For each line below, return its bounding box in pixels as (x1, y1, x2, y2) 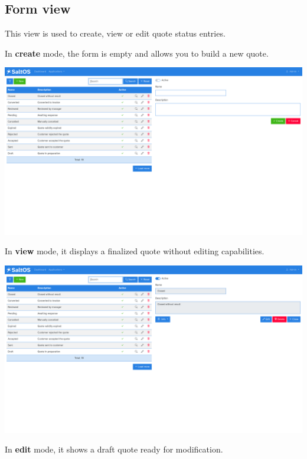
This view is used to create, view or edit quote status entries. (5, 27, 226, 40)
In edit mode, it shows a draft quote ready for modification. (5, 443, 223, 455)
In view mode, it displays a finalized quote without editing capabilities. (5, 245, 264, 257)
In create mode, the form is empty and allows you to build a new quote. (5, 47, 269, 59)
